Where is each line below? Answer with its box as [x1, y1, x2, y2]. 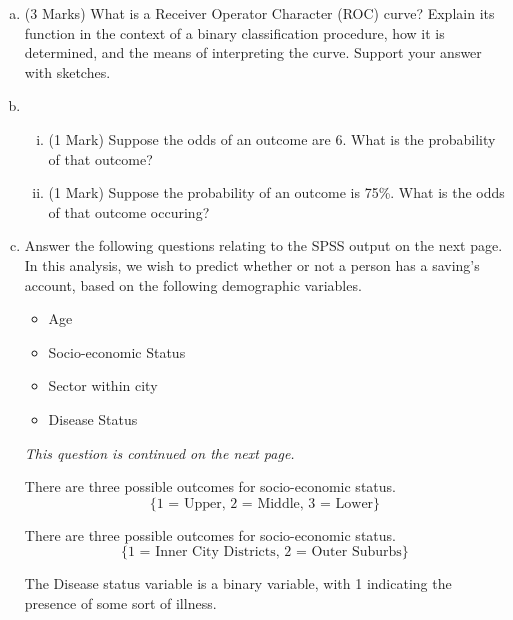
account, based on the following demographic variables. [24, 274, 362, 295]
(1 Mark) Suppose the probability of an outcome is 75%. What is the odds [48, 182, 505, 203]
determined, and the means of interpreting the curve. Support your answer [24, 42, 482, 63]
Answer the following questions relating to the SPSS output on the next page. [24, 235, 503, 256]
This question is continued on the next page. [24, 442, 295, 463]
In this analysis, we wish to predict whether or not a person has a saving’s [24, 254, 480, 275]
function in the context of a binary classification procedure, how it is [24, 22, 445, 43]
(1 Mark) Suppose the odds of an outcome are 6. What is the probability [48, 128, 496, 149]
